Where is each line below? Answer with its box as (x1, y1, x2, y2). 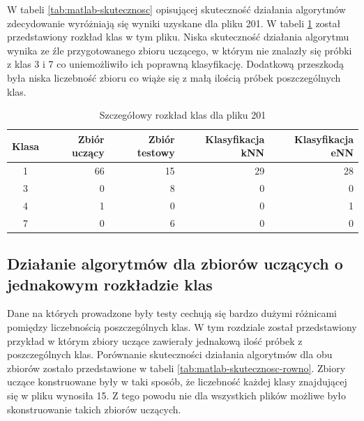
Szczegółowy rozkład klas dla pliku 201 (99, 108, 266, 122)
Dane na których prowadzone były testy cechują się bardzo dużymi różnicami (7, 306, 338, 320)
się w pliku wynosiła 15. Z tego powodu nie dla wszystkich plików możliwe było (7, 387, 347, 402)
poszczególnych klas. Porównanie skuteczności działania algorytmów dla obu (7, 347, 333, 362)
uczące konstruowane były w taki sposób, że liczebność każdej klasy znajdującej (7, 374, 347, 389)
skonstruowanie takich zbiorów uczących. (7, 401, 181, 416)
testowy (137, 145, 175, 160)
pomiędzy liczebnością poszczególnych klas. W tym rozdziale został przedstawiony (7, 320, 357, 334)
